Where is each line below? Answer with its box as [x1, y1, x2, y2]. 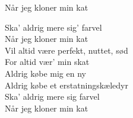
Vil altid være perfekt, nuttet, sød [5, 44, 128, 56]
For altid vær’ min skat [5, 55, 90, 68]
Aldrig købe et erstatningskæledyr [5, 78, 128, 91]
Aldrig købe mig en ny [5, 67, 86, 79]
